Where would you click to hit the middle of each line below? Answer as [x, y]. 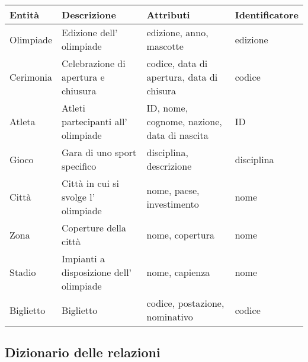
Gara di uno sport [99, 152]
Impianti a [83, 258]
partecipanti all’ [94, 121]
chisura [161, 90]
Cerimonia [31, 77]
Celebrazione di [94, 63]
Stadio [23, 272]
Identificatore [267, 15]
